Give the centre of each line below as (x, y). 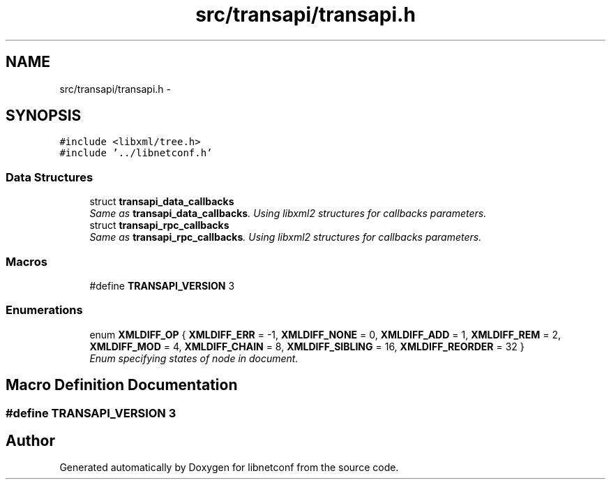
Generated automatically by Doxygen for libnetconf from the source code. (229, 468)
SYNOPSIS (44, 116)
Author (30, 440)
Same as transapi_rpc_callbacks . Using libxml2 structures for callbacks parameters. (286, 237)
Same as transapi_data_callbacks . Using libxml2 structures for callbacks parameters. (288, 214)
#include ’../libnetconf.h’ (136, 153)
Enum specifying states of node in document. (194, 358)
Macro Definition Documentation (122, 385)
